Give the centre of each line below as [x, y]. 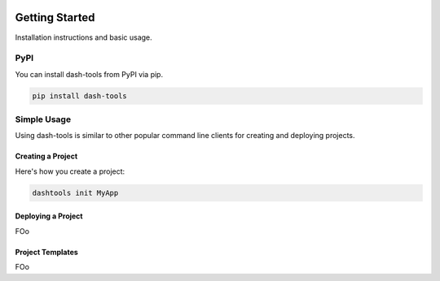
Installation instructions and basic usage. [84, 37]
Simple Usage [43, 119]
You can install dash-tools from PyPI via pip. [89, 74]
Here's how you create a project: [70, 171]
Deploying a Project [49, 216]
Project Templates [47, 252]
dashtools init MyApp [75, 192]
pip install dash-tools [80, 96]
